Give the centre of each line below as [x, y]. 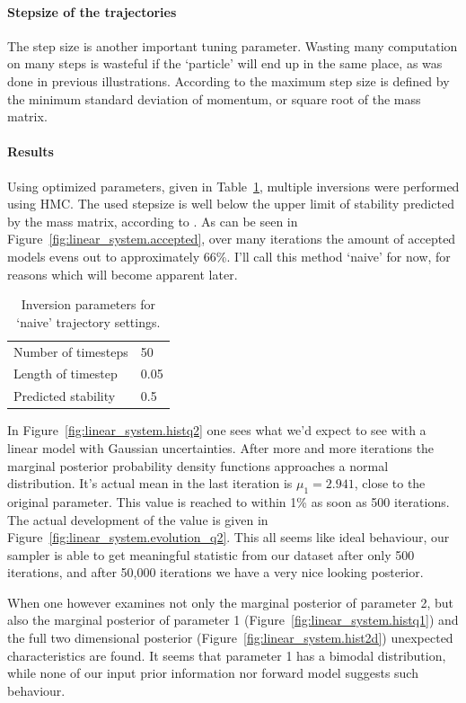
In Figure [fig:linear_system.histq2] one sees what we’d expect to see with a [217, 430]
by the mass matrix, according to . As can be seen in [153, 221]
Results [31, 151]
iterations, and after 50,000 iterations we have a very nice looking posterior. [215, 572]
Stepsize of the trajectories [92, 11]
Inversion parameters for [88, 304]
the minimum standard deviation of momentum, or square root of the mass [214, 98]
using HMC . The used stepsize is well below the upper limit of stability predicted [231, 204]
